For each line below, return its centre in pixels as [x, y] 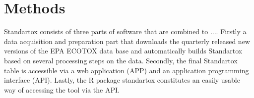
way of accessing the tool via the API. [62, 89]
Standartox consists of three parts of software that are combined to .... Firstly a [125, 31]
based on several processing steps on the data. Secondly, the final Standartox [121, 60]
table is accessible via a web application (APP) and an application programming [127, 70]
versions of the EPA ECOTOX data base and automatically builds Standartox [123, 51]
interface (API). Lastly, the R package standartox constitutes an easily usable [122, 80]
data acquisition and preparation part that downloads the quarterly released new [127, 41]
